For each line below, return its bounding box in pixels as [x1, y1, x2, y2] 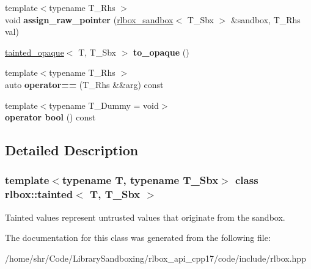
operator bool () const [5, 111, 96, 123]
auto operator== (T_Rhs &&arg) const [5, 78, 164, 90]
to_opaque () [133, 45, 189, 58]
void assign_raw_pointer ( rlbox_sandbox [5, 13, 174, 26]
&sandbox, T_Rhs [230, 13, 301, 26]
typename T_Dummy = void [49, 98, 159, 111]
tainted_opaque [5, 45, 64, 58]
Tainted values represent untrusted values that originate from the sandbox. [5, 210, 285, 223]
